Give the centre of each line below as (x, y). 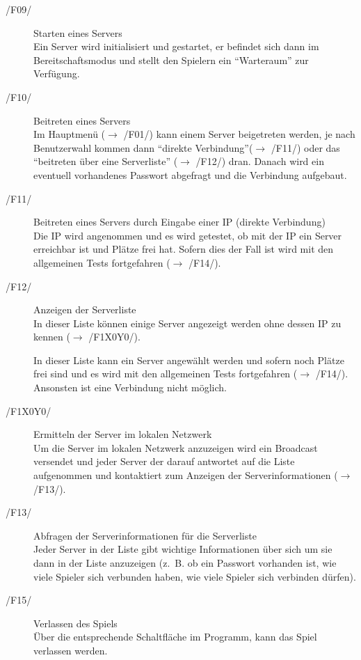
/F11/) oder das (305, 147)
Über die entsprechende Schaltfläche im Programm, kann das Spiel (175, 637)
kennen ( (52, 337)
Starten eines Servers (78, 32)
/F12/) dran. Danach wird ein (260, 161)
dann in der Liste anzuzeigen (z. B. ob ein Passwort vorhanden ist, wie (185, 563)
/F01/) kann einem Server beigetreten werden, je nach (239, 134)
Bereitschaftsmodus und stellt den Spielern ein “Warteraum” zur (171, 60)
